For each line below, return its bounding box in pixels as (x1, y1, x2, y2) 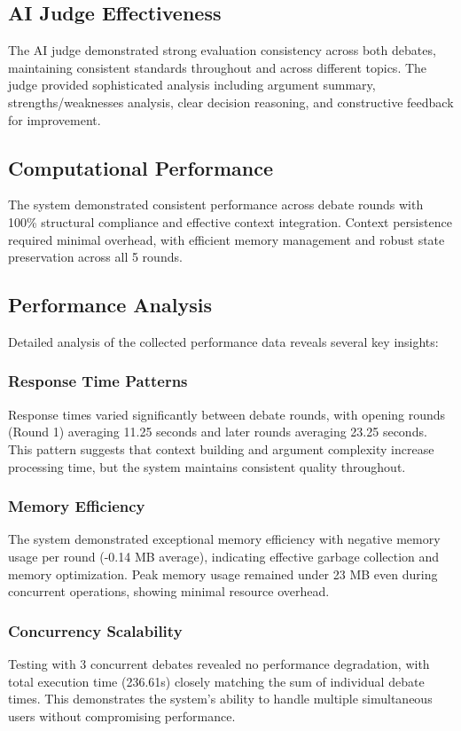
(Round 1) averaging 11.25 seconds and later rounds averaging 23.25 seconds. (8, 422, 427, 441)
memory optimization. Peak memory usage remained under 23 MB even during (8, 564, 438, 583)
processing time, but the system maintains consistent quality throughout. (8, 457, 406, 476)
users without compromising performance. (8, 706, 236, 725)
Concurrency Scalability (8, 619, 183, 641)
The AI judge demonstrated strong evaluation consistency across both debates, (8, 41, 436, 59)
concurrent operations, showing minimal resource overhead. (8, 582, 330, 601)
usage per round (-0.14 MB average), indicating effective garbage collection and (8, 546, 440, 565)
